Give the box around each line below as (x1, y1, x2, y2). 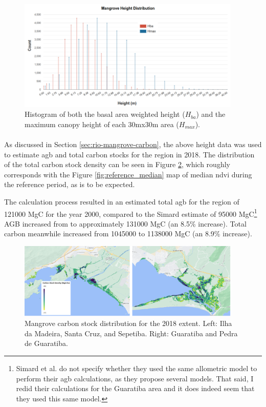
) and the (196, 109, 226, 119)
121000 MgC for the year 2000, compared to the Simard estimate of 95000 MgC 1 (4, 207, 257, 219)
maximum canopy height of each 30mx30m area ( (25, 118, 179, 129)
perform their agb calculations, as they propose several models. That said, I (16, 373, 254, 383)
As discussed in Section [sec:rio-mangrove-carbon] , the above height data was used (4, 138, 262, 149)
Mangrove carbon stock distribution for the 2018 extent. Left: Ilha (25, 318, 232, 329)
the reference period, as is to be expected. (4, 179, 135, 190)
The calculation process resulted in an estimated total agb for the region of (4, 196, 239, 207)
